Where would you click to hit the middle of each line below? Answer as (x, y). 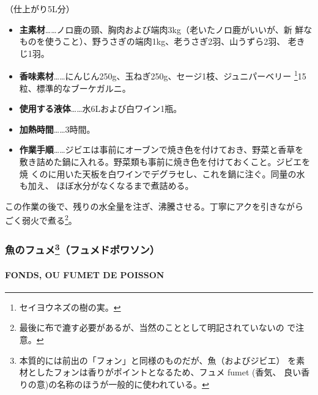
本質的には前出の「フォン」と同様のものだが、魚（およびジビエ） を (158, 360)
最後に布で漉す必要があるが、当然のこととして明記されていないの (152, 327)
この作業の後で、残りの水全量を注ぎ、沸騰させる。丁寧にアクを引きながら (154, 206)
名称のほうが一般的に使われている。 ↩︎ (133, 384)
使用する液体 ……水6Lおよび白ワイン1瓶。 (101, 109)
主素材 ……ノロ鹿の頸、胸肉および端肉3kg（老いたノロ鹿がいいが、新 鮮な (166, 29)
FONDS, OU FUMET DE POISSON (85, 274)
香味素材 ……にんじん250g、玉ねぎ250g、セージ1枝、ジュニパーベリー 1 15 (163, 75)
